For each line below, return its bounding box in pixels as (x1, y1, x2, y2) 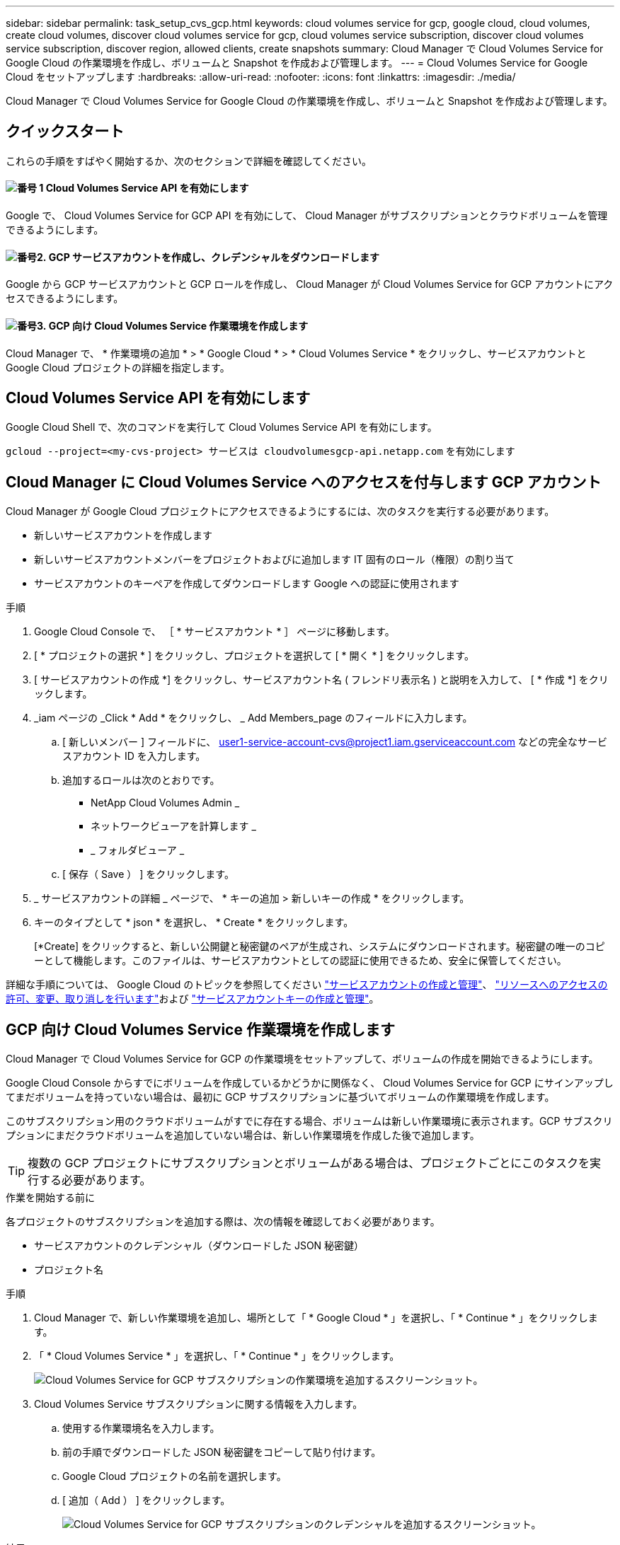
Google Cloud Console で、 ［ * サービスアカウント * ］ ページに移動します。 (34, 625, 395, 638)
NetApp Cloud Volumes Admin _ (91, 797, 240, 809)
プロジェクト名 (34, 1263, 103, 1276)
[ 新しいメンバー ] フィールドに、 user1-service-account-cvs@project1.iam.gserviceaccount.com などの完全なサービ (62, 736, 608, 748)
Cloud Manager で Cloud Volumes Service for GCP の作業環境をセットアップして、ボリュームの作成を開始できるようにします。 (6, 1053, 599, 1065)
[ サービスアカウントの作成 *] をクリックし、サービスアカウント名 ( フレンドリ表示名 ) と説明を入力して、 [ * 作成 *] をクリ (34, 673, 609, 686)
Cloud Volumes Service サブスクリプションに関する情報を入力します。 (34, 1398, 363, 1411)
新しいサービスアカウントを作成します (34, 529, 212, 542)
